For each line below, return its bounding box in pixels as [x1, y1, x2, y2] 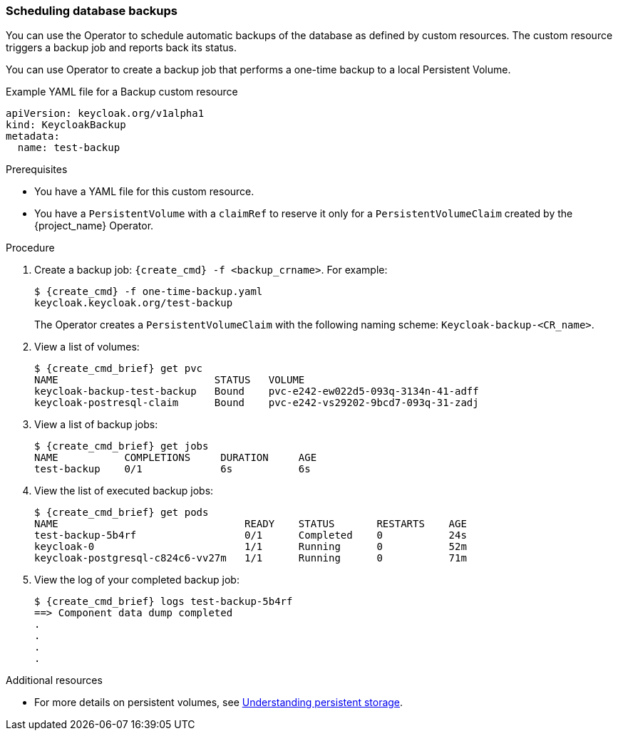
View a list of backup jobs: [34, 418, 158, 431]
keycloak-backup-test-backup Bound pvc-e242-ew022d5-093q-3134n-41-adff [34, 385, 479, 398]
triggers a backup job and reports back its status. [6, 41, 237, 54]
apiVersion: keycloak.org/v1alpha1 [6, 108, 205, 120]
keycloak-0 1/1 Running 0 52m [34, 541, 467, 553]
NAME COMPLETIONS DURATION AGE [34, 452, 317, 464]
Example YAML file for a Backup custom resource [6, 85, 238, 98]
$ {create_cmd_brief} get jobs [34, 440, 209, 452]
